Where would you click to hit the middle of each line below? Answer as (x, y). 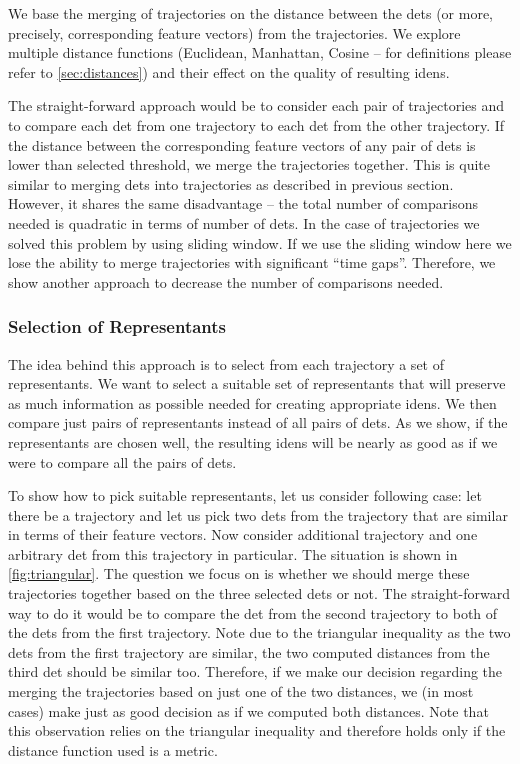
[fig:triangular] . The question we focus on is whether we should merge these (239, 573)
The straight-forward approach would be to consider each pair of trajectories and (256, 105)
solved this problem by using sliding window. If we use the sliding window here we (260, 242)
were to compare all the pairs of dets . (122, 461)
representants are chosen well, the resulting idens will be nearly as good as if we (253, 441)
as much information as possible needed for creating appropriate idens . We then (252, 402)
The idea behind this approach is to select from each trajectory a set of (226, 363)
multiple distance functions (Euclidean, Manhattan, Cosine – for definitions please (260, 52)
